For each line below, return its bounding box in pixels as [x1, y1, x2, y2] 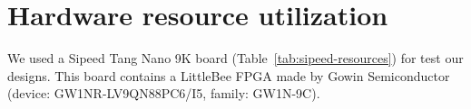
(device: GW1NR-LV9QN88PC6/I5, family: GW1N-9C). [7, 84, 320, 103]
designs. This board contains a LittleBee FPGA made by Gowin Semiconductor [7, 66, 450, 85]
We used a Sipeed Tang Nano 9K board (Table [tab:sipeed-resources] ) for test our [7, 49, 464, 68]
